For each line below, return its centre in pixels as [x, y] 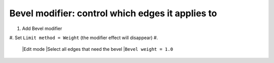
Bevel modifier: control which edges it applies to [113, 13]
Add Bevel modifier [42, 28]
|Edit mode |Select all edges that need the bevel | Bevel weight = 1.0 [98, 49]
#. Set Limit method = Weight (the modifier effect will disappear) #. [84, 38]
